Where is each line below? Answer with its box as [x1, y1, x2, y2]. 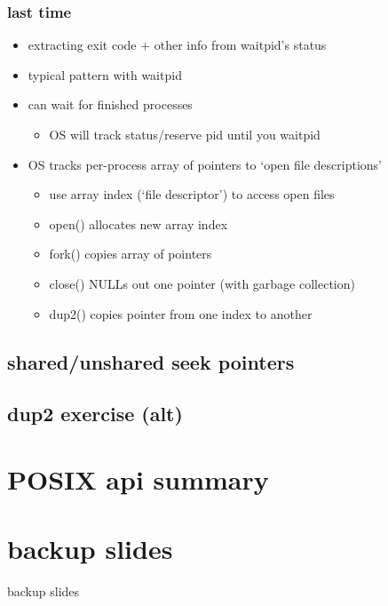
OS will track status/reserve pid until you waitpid [49, 125, 321, 143]
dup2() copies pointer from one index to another [49, 304, 313, 323]
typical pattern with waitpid [28, 65, 182, 84]
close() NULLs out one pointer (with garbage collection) [49, 274, 355, 292]
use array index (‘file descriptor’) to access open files [49, 185, 335, 203]
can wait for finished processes [28, 95, 193, 114]
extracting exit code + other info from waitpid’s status [28, 36, 327, 54]
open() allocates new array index [49, 214, 228, 233]
